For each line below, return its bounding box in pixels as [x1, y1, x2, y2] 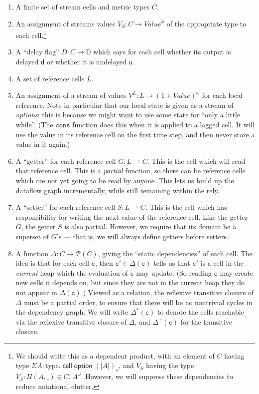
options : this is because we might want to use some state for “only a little [15, 109, 241, 120]
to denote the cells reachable [157, 307, 244, 317]
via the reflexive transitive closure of [15, 316, 127, 327]
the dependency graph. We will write [15, 307, 129, 317]
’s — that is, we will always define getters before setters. [56, 231, 229, 241]
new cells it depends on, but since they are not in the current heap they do [15, 277, 245, 288]
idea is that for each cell [15, 258, 89, 268]
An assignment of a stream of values [15, 90, 127, 100]
